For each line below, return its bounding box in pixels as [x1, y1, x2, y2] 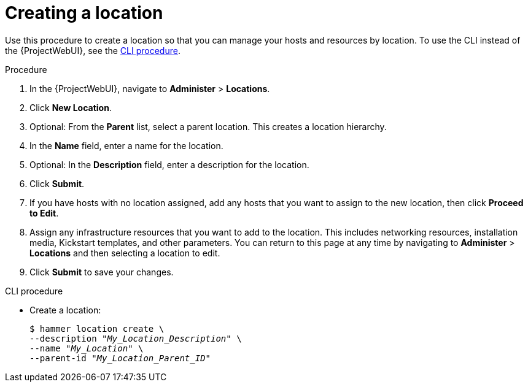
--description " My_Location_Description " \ [29, 333, 242, 343]
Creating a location [5, 2, 163, 23]
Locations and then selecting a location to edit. [29, 247, 220, 258]
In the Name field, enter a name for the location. [29, 140, 223, 151]
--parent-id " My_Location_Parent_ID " [29, 353, 211, 363]
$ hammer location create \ [29, 323, 165, 334]
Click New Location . [29, 102, 112, 113]
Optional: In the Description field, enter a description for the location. [29, 159, 309, 170]
